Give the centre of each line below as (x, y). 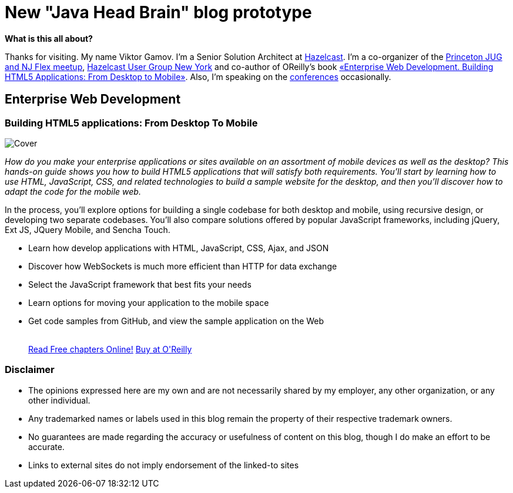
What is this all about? (49, 38)
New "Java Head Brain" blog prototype (158, 12)
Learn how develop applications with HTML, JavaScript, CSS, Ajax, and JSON (179, 248)
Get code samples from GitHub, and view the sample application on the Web (176, 321)
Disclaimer (30, 370)
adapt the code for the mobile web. (73, 191)
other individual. (59, 400)
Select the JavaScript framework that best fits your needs (140, 284)
